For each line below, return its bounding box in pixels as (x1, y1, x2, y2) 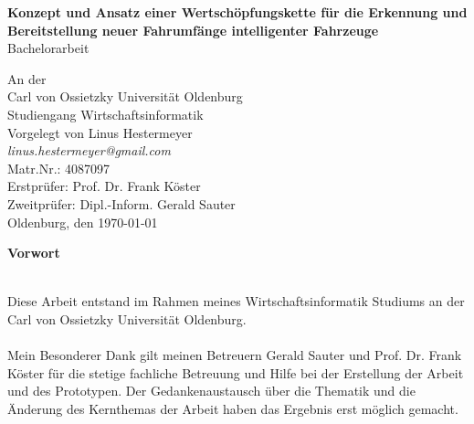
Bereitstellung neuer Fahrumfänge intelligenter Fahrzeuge (7, 20, 379, 39)
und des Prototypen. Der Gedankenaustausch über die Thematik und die (7, 381, 416, 400)
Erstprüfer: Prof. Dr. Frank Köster (7, 176, 201, 196)
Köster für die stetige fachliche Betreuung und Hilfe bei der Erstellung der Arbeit (7, 363, 464, 382)
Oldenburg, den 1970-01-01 (7, 212, 158, 231)
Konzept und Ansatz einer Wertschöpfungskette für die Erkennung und (7, 3, 468, 21)
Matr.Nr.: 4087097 (7, 158, 111, 177)
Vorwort (7, 243, 60, 262)
